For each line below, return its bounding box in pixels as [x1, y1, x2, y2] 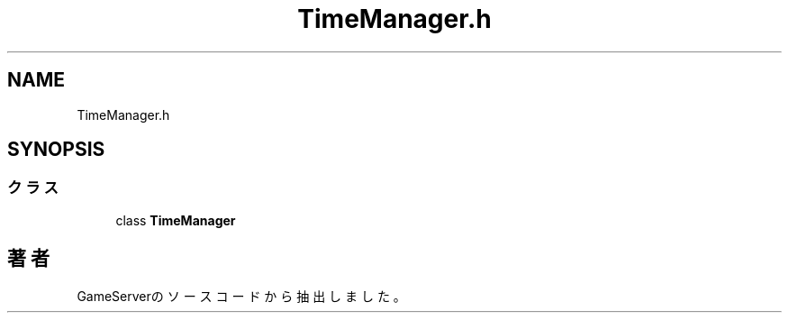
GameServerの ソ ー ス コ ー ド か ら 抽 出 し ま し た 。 [77, 288, 406, 304]
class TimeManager [115, 212, 236, 228]
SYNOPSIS [7, 138, 105, 161]
